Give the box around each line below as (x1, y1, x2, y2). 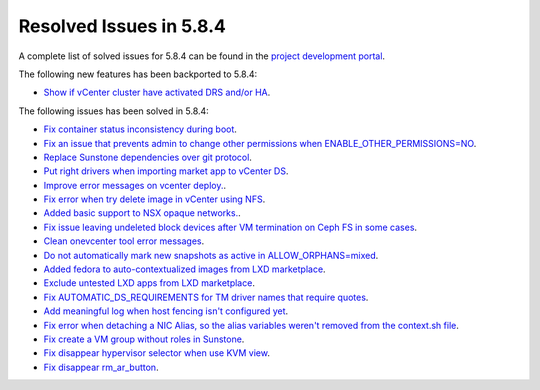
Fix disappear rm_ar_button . (43, 361, 159, 373)
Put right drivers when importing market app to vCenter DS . (43, 165, 289, 177)
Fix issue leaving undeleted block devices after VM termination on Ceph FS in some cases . (43, 221, 418, 233)
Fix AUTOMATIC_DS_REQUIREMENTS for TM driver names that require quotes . (43, 291, 369, 303)
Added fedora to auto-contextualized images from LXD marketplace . (43, 263, 326, 275)
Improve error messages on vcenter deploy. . (43, 179, 227, 191)
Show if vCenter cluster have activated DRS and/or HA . (43, 86, 271, 99)
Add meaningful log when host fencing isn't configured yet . (43, 305, 289, 317)
